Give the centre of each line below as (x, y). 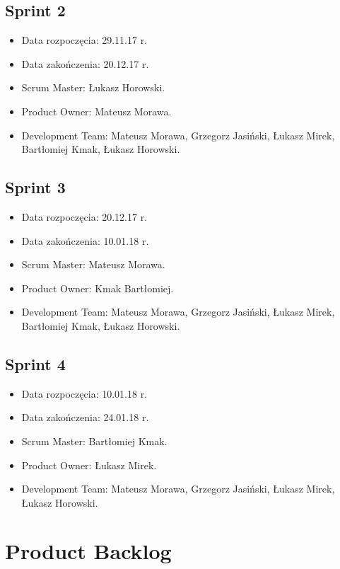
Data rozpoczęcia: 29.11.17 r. (84, 40)
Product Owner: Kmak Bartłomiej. (98, 288)
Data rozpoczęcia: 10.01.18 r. (84, 393)
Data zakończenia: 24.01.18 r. (85, 417)
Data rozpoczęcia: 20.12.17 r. (84, 216)
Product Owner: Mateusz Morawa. (96, 111)
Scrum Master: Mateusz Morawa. (93, 264)
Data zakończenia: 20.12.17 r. (85, 63)
